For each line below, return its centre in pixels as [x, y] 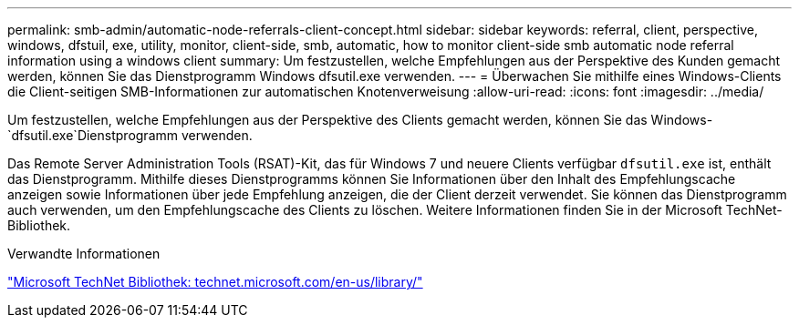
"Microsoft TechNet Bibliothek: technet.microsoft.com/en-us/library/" [215, 282]
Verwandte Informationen [84, 254]
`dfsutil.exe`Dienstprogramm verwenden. [130, 135]
